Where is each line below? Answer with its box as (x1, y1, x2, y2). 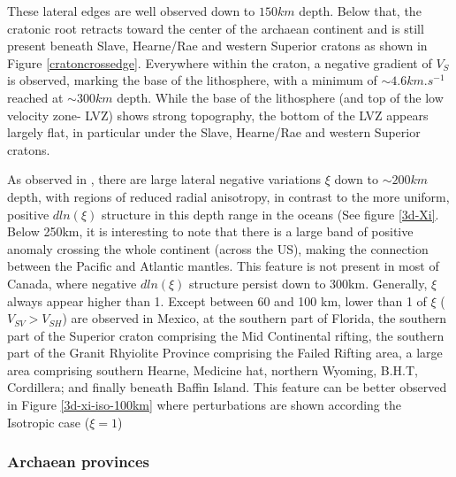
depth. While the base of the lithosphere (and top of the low (117, 88, 444, 106)
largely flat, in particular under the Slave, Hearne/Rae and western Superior (7, 123, 421, 142)
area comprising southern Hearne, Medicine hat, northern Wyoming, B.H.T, (7, 360, 418, 379)
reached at (7, 88, 64, 106)
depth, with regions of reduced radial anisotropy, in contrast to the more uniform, (7, 187, 450, 205)
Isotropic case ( (7, 412, 90, 431)
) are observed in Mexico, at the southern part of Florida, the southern (62, 309, 447, 327)
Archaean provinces (7, 450, 149, 473)
